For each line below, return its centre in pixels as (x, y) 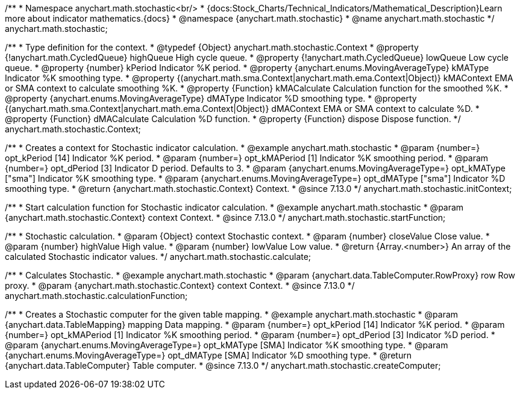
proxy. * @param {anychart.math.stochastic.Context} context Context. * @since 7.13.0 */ (180, 285)
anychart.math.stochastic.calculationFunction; (96, 296)
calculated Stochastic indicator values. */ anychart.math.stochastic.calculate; (158, 257)
